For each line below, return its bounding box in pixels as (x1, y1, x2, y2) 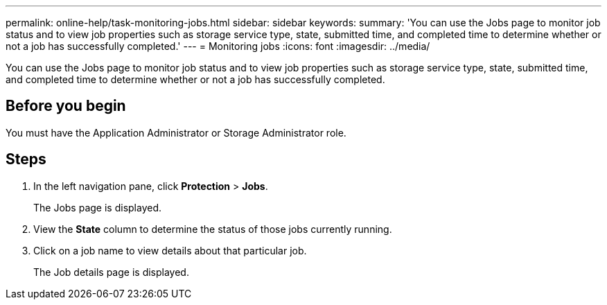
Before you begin (6, 97, 126, 115)
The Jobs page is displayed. (33, 201, 162, 214)
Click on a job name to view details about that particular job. (33, 244, 307, 256)
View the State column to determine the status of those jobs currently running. (33, 223, 392, 235)
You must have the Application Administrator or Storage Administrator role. (6, 126, 346, 139)
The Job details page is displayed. (33, 265, 189, 278)
